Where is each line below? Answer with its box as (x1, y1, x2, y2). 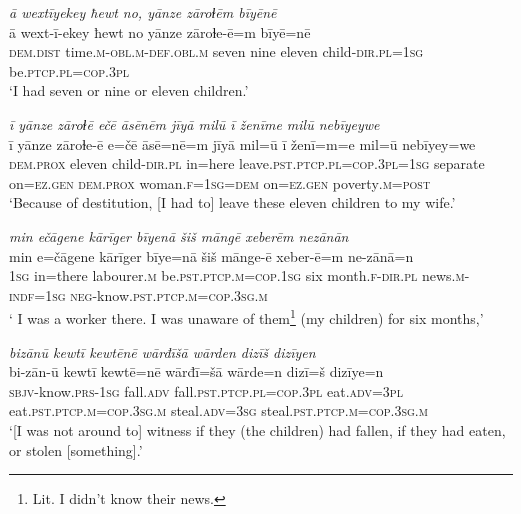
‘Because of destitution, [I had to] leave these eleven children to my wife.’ (9, 192, 456, 213)
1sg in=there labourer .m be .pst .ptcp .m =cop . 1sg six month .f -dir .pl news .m (9, 265, 465, 286)
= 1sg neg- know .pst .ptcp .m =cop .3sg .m (34, 284, 268, 305)
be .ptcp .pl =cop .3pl (9, 60, 129, 81)
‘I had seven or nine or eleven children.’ (9, 80, 249, 101)
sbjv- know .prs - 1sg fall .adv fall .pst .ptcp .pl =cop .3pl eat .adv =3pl (9, 380, 403, 401)
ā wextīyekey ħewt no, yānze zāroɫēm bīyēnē (9, 2, 277, 22)
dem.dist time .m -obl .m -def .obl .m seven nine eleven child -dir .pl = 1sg (9, 41, 424, 62)
